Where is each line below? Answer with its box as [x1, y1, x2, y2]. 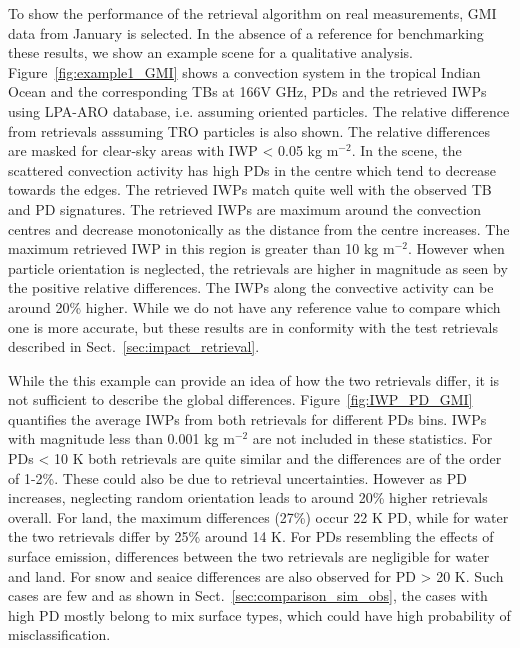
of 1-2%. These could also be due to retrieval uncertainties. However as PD [8, 467, 467, 488]
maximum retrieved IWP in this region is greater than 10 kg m [8, 238, 395, 259]
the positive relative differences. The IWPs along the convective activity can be [8, 277, 494, 298]
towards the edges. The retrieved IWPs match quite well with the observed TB [8, 179, 492, 200]
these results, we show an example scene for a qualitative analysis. [8, 42, 414, 63]
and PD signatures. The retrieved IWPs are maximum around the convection [8, 198, 482, 219]
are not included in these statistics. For [252, 428, 493, 449]
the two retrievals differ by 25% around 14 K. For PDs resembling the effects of [8, 526, 494, 547]
